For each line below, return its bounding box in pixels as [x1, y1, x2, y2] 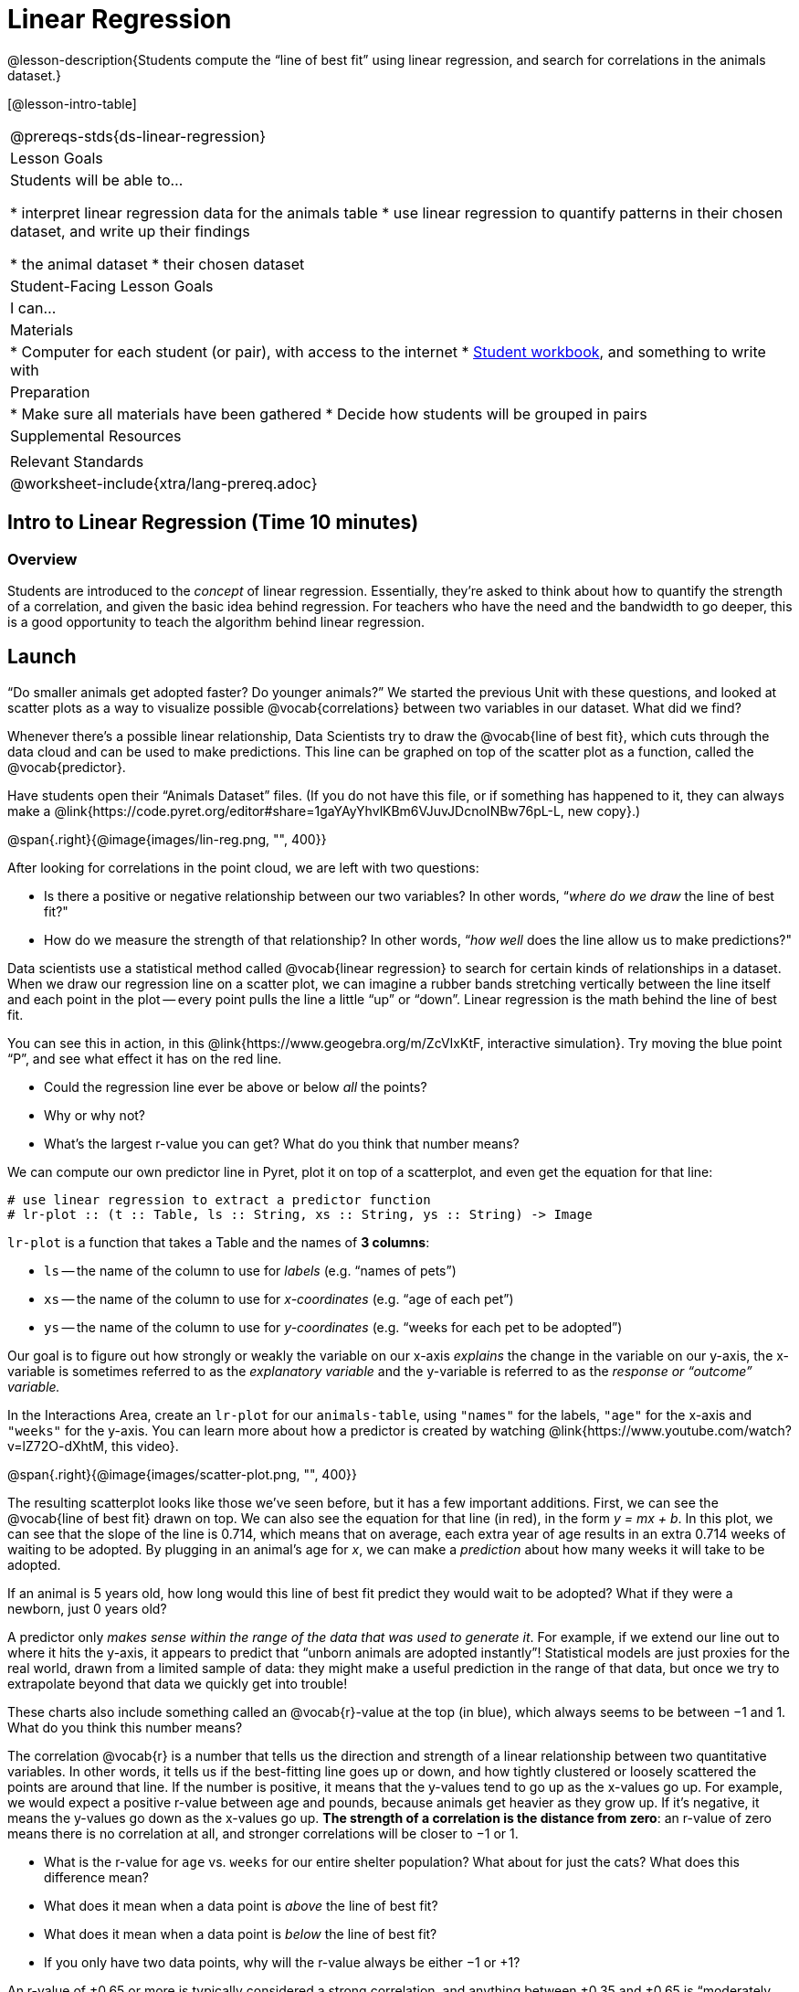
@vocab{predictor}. [7, 758, 126, 775]
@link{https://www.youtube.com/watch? [548, 1422, 792, 1438]
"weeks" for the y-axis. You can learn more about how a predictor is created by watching [7, 1422, 546, 1438]
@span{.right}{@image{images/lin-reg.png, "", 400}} [7, 831, 327, 847]
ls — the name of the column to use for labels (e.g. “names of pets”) [44, 1262, 457, 1278]
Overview [7, 549, 78, 568]
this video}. [110, 1437, 179, 1454]
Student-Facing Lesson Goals [10, 276, 214, 295]
